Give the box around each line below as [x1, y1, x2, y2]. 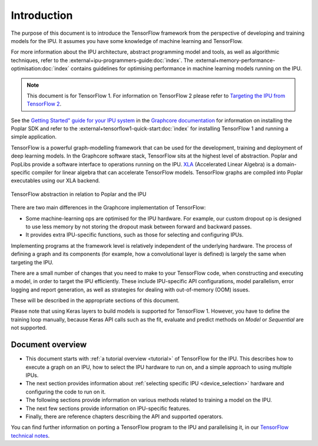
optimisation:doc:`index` [11, 65, 70, 72]
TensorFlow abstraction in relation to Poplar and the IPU [11, 191, 147, 198]
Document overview [11, 340, 87, 350]
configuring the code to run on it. [25, 388, 106, 395]
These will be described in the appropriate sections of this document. [11, 297, 180, 304]
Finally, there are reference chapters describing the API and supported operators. [25, 413, 223, 420]
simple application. [11, 133, 57, 140]
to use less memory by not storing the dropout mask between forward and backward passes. [25, 223, 252, 230]
